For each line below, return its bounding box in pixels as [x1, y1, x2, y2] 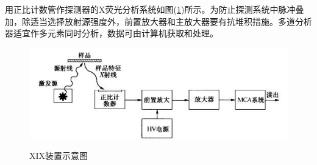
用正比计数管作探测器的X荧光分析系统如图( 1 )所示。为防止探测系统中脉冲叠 [5, 3, 304, 15]
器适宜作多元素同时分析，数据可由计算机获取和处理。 [5, 27, 218, 39]
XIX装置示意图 [29, 149, 88, 162]
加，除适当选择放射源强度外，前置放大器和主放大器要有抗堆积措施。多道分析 [5, 15, 312, 27]
